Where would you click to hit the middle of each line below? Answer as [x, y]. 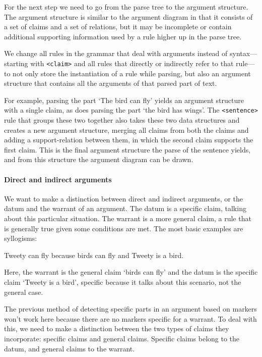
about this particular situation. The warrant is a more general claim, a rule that [128, 218]
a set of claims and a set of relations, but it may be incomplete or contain [118, 27]
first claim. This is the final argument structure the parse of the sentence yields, [127, 149]
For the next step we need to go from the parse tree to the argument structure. [126, 7]
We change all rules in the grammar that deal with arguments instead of [116, 53]
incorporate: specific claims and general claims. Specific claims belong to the [122, 338]
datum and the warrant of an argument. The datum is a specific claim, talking [125, 208]
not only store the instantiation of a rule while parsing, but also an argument [132, 73]
